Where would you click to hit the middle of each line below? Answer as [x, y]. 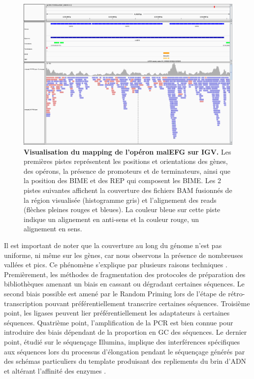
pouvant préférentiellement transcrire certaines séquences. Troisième [147, 303]
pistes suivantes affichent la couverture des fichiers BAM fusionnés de [128, 190]
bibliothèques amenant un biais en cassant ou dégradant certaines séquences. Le [124, 284]
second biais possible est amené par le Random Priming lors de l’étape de [115, 294]
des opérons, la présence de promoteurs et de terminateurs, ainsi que [127, 171]
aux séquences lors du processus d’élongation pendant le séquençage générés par [125, 351]
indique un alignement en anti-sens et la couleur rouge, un [111, 219]
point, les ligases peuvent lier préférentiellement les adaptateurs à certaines [117, 313]
